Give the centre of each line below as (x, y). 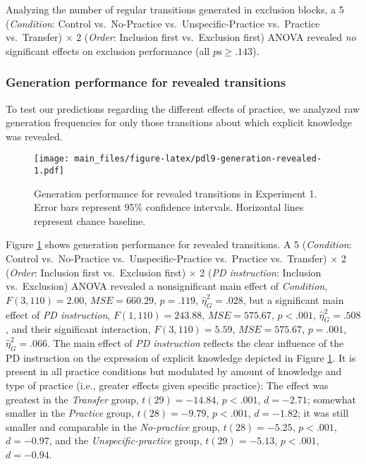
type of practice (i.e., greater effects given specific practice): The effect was (167, 385)
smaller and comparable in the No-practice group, (113, 426)
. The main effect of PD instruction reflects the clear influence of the (196, 343)
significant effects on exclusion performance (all (108, 50)
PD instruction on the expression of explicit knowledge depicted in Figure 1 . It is (181, 357)
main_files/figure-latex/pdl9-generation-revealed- (198, 159)
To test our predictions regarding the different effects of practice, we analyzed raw (183, 108)
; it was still (323, 413)
